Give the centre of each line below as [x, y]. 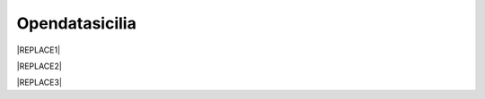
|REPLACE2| [39, 66]
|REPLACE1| [39, 50]
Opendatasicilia [76, 23]
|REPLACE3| [40, 82]
